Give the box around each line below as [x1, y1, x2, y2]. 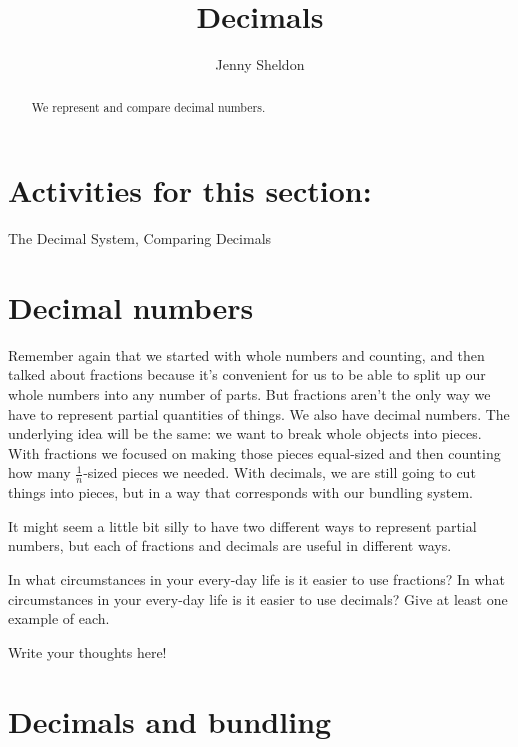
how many [8, 462, 71, 483]
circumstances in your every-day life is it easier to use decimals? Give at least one [8, 588, 508, 609]
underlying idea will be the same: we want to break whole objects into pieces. [8, 423, 482, 444]
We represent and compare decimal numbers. [31, 98, 266, 115]
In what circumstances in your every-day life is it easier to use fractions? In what [8, 569, 505, 589]
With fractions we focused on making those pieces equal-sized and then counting [8, 442, 501, 463]
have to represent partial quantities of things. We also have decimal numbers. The [8, 403, 510, 424]
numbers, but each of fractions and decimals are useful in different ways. [8, 535, 452, 556]
